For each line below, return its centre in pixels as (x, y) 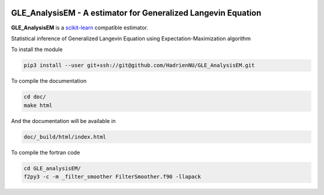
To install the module (37, 49)
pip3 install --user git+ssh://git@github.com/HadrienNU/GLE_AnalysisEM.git (139, 65)
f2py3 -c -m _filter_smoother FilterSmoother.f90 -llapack (112, 176)
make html (38, 105)
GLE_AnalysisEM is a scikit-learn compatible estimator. (79, 28)
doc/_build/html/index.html (65, 137)
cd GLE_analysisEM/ (52, 168)
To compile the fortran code (46, 152)
